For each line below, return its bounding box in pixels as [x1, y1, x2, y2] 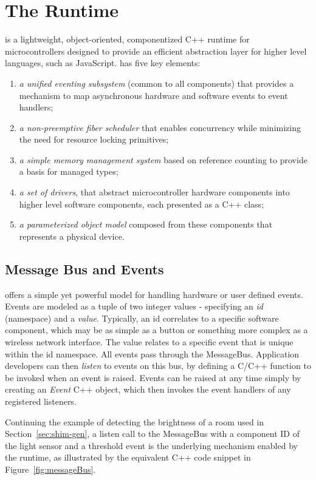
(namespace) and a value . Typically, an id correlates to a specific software [5, 311, 279, 324]
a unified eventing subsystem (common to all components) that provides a [19, 76, 294, 89]
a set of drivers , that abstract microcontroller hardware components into [19, 186, 290, 198]
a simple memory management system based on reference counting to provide [19, 153, 307, 166]
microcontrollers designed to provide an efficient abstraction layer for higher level [5, 44, 307, 57]
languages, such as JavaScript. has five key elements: [5, 56, 201, 69]
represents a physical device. [19, 229, 125, 242]
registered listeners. [5, 394, 77, 407]
